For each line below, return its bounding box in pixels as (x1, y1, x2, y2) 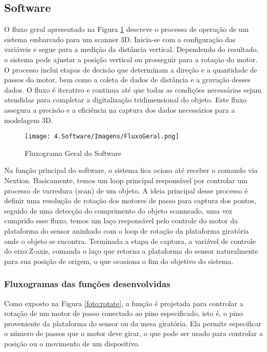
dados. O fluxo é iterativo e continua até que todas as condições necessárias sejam (4, 84, 262, 95)
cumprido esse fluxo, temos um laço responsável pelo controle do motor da (4, 215, 238, 226)
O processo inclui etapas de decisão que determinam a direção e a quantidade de (4, 64, 257, 75)
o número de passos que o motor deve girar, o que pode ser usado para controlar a (4, 328, 263, 339)
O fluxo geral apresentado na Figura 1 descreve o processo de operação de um (4, 24, 249, 34)
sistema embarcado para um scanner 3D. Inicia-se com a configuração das (4, 33, 236, 44)
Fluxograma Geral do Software (25, 147, 122, 158)
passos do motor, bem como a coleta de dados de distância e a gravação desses (4, 74, 251, 85)
